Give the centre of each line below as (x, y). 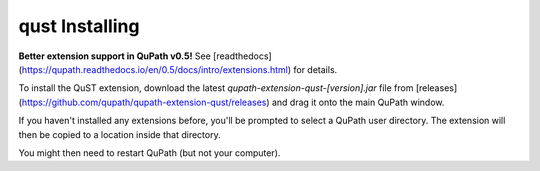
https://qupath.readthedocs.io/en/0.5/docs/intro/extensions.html (155, 69)
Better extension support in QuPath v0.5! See (115, 56)
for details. (315, 69)
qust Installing (79, 26)
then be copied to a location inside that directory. (119, 134)
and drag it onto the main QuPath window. (358, 102)
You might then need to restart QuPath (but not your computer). (149, 152)
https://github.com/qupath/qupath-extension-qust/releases (144, 102)
